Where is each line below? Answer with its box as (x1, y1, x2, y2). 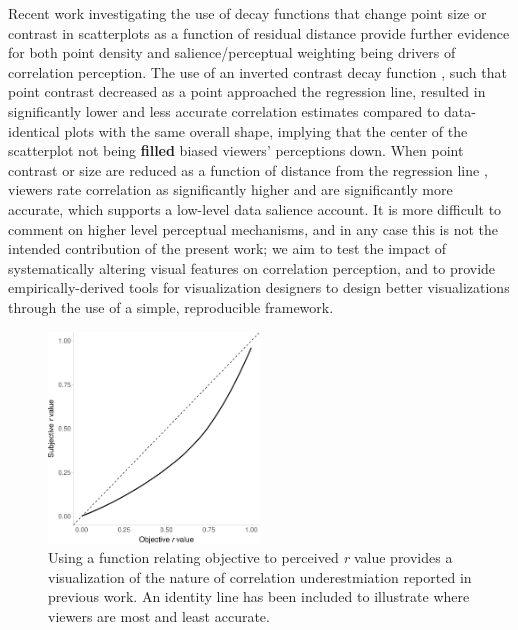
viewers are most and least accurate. (48, 605, 270, 626)
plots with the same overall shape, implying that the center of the (64, 120, 468, 141)
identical (8, 120, 60, 141)
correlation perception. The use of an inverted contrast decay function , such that (8, 61, 507, 82)
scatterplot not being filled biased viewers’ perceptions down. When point (8, 140, 464, 161)
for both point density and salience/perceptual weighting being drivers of (8, 42, 456, 63)
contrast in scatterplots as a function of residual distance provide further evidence (8, 22, 510, 43)
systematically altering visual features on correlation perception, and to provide (8, 257, 496, 278)
